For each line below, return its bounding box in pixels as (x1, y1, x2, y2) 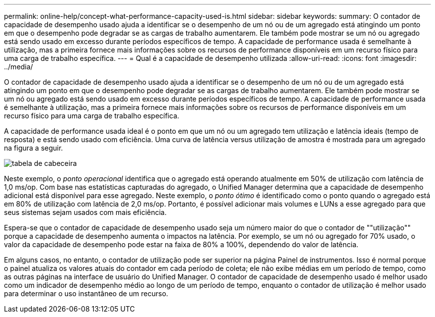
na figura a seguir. (4, 144, 63, 152)
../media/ (4, 62, 33, 71)
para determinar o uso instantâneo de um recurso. (4, 289, 168, 298)
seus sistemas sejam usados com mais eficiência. (4, 208, 167, 216)
